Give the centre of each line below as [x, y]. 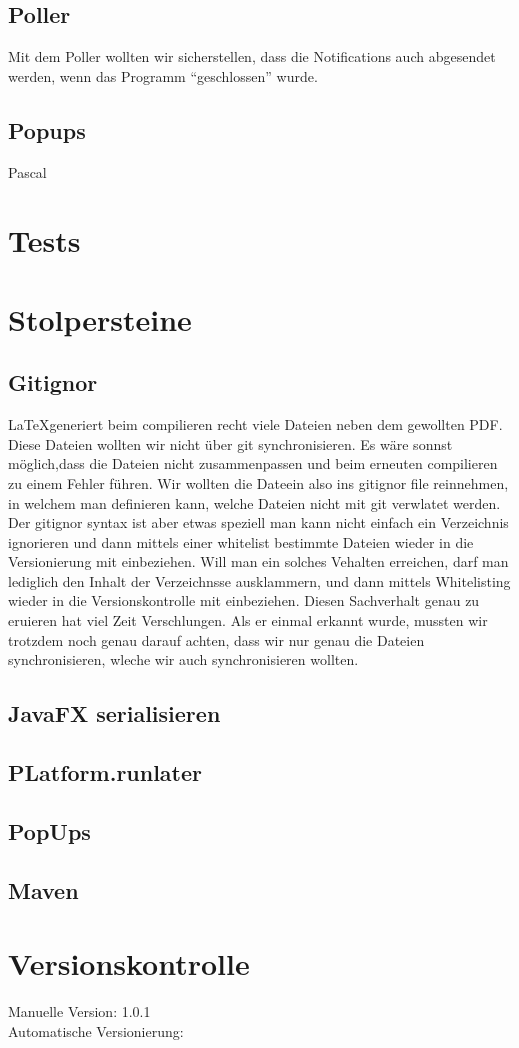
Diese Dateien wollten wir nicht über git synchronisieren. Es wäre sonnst [230, 443]
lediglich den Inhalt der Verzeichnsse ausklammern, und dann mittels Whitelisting [259, 580]
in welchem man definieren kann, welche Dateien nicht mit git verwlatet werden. [254, 502]
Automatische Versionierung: [96, 1030]
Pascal [27, 171]
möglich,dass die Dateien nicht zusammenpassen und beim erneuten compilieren [253, 463]
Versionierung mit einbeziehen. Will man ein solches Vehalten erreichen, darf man [258, 561]
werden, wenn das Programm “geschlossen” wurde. [163, 75]
